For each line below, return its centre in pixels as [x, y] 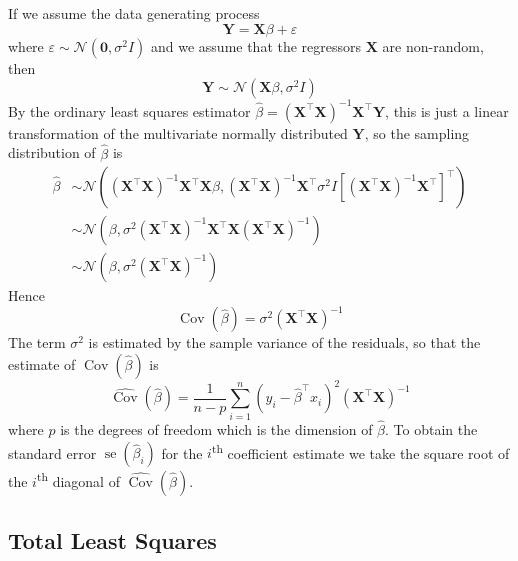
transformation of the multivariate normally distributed [178, 132]
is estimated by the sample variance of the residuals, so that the [284, 342]
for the [182, 452]
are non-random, [433, 45]
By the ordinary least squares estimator [129, 110]
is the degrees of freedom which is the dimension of [216, 428]
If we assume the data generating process [134, 13]
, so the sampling [417, 132]
